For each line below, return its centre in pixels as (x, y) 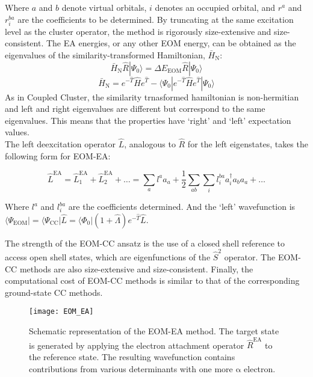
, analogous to (150, 144)
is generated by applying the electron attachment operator (137, 345)
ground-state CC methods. (54, 292)
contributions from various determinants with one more (131, 368)
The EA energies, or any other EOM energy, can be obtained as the (171, 43)
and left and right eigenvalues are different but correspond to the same (135, 109)
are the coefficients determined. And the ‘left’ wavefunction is (182, 207)
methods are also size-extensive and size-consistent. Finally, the (136, 268)
